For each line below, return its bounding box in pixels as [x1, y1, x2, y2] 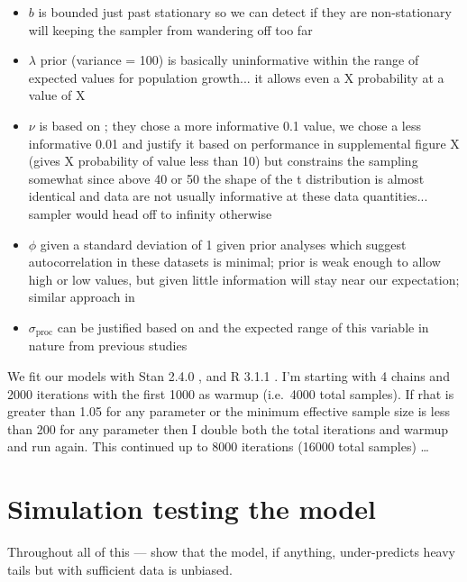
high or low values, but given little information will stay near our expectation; [28, 269, 460, 288]
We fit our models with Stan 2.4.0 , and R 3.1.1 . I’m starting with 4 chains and [7, 366, 450, 385]
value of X [28, 86, 86, 105]
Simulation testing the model [7, 490, 376, 527]
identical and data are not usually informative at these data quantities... [28, 186, 428, 205]
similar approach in [28, 287, 135, 306]
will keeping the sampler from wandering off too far [28, 20, 313, 39]
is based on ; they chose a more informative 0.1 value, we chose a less [39, 115, 421, 134]
